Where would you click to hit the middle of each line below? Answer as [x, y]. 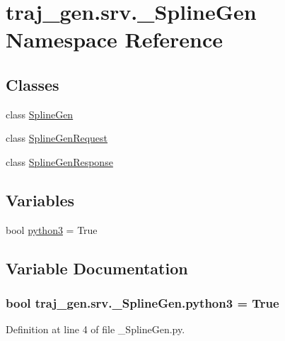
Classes [33, 84]
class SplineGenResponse [59, 161]
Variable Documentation [97, 268]
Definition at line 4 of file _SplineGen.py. [95, 329]
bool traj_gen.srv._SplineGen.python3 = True [142, 303]
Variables [40, 200]
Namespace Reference [114, 39]
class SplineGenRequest [57, 138]
